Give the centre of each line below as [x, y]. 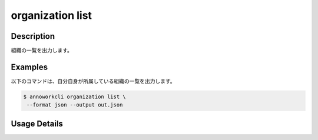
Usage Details [37, 124]
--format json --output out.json [75, 105]
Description [33, 36]
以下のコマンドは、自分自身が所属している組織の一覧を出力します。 [93, 81]
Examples [29, 67]
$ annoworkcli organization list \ [74, 96]
